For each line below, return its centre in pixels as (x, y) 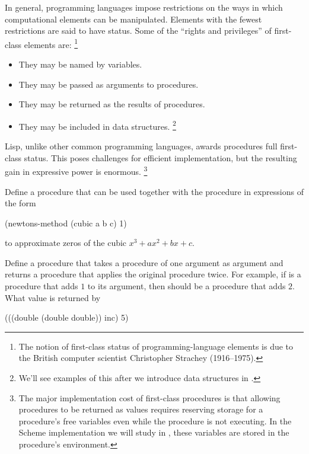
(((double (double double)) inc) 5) (67, 317)
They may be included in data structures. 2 (97, 125)
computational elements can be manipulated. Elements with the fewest (133, 19)
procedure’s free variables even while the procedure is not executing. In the (155, 421)
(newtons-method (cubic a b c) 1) (66, 223)
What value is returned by (53, 297)
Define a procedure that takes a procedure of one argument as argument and (144, 262)
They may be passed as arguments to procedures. (109, 84)
